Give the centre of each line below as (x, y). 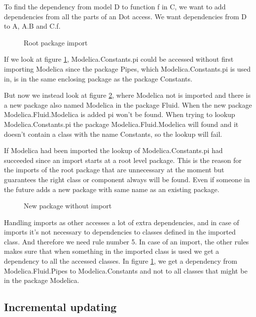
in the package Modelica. (42, 280)
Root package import (56, 42)
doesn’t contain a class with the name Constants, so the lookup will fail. (113, 134)
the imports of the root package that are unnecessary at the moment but (114, 170)
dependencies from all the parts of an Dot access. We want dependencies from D (126, 16)
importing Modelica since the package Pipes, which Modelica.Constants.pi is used (128, 68)
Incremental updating (60, 307)
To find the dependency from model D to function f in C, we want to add (115, 6)
